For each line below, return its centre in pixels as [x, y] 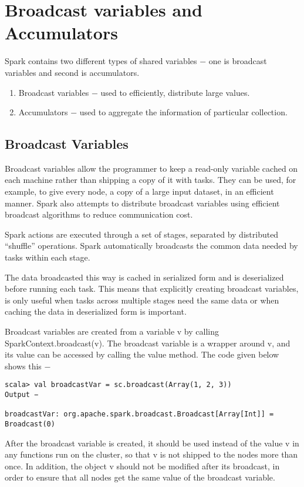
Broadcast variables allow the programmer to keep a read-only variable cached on [151, 168]
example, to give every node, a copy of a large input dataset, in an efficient [139, 191]
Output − [22, 395]
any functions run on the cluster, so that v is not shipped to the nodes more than [151, 454]
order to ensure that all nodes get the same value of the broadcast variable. [140, 477]
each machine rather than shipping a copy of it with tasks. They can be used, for [151, 180]
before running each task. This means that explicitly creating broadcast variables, [152, 288]
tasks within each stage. [48, 257]
